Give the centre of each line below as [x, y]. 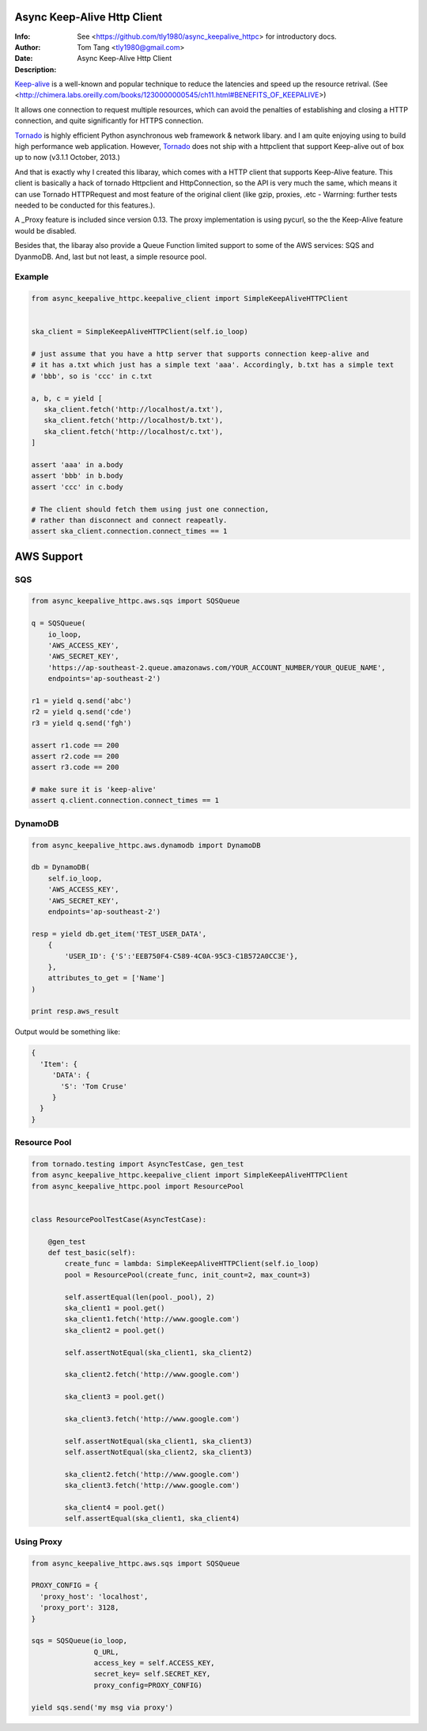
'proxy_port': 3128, [79, 1608]
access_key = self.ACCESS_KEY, [154, 1663]
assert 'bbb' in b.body [77, 476]
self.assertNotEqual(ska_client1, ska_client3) [159, 1441]
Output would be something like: [67, 1032]
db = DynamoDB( [60, 867]
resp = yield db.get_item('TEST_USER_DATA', [119, 934]
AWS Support [49, 556]
